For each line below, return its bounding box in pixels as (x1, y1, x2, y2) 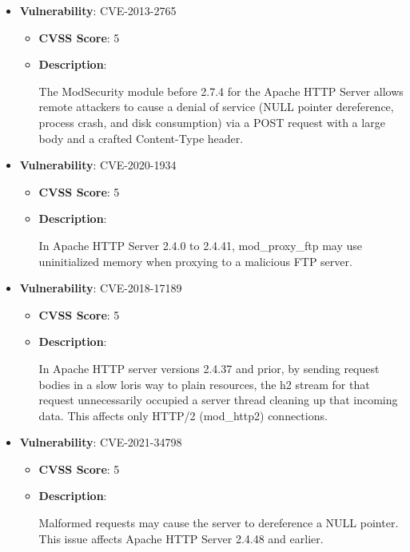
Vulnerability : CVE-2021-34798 (19, 434, 182, 451)
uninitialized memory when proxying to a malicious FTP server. (38, 252, 352, 269)
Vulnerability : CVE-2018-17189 (19, 280, 182, 296)
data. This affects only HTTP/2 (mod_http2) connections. (38, 407, 328, 423)
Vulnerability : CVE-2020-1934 (19, 157, 177, 173)
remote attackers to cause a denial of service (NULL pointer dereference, (38, 98, 394, 115)
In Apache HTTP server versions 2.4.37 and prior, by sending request (38, 359, 380, 376)
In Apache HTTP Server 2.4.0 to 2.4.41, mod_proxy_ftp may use (38, 236, 363, 253)
